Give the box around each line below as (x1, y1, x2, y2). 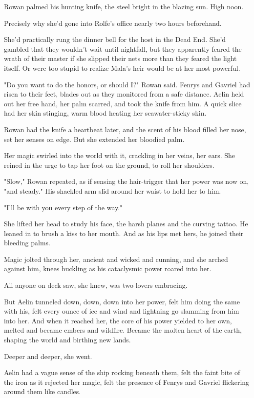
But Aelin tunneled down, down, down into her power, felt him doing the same (4, 296, 240, 306)
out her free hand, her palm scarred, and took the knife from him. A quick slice (4, 98, 242, 108)
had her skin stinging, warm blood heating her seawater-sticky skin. (4, 108, 207, 118)
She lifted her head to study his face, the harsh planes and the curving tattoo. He (4, 219, 248, 229)
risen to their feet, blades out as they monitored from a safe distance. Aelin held (4, 89, 244, 99)
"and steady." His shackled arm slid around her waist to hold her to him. (4, 185, 221, 196)
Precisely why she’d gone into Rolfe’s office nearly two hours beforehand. (4, 18, 222, 28)
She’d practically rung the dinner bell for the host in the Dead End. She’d (4, 34, 226, 44)
